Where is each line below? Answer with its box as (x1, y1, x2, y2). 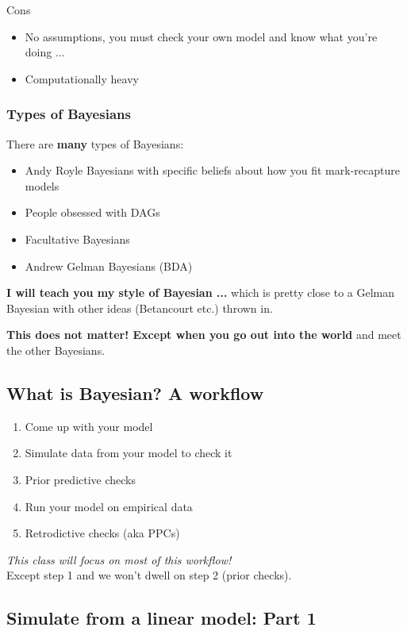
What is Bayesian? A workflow (6, 380, 264, 405)
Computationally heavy (25, 70, 139, 87)
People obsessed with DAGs (25, 204, 160, 221)
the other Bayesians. (6, 341, 106, 358)
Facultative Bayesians (25, 230, 130, 247)
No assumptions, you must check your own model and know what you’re (25, 28, 378, 44)
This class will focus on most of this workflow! (6, 551, 232, 568)
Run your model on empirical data (25, 498, 193, 514)
